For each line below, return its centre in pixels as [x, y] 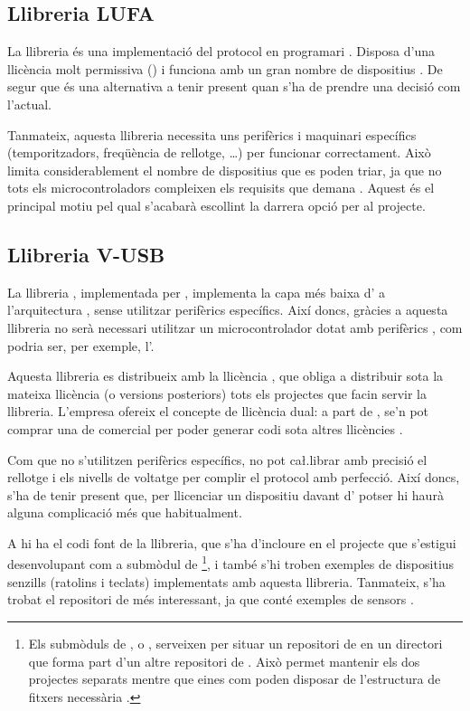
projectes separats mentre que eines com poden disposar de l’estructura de [235, 679]
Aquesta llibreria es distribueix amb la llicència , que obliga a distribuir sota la [226, 376]
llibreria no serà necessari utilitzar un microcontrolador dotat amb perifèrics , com [235, 327]
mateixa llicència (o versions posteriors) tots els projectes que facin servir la [217, 393]
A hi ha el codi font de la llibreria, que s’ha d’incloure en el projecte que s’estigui [232, 542]
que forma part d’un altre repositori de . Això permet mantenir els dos [224, 661]
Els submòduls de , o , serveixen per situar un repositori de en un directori [235, 643]
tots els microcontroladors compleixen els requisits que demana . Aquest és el [221, 188]
